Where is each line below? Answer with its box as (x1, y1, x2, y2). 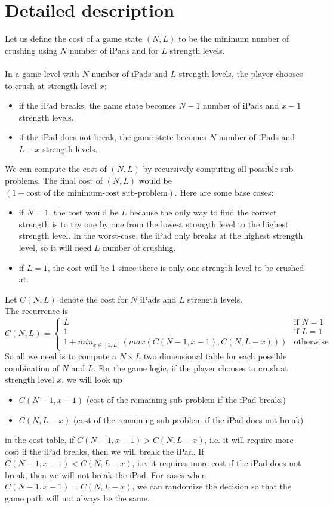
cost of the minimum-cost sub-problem (26, 189, 168, 198)
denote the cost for (59, 293, 128, 305)
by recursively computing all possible (143, 162, 278, 175)
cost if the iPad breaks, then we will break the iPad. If (5, 445, 204, 457)
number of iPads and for (69, 44, 159, 56)
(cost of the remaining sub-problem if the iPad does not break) (73, 413, 304, 426)
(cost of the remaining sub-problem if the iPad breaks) (86, 393, 286, 405)
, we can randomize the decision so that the (132, 480, 292, 492)
